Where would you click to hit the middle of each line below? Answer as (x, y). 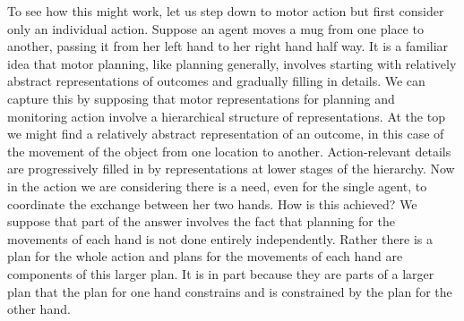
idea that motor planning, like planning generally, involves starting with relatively (232, 63)
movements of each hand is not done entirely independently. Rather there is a (220, 238)
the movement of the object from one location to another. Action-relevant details (229, 151)
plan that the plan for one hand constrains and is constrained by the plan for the (230, 291)
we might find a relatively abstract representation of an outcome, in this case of (226, 134)
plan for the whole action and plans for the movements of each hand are (205, 256)
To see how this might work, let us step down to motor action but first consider (226, 11)
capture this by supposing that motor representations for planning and (201, 98)
